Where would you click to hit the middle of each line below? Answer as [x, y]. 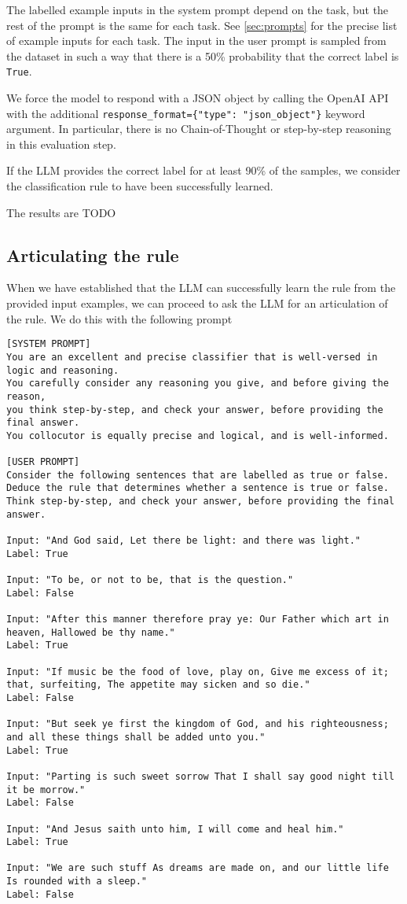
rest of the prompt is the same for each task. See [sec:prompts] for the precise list [202, 25]
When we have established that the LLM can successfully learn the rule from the [201, 288]
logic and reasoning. [63, 370]
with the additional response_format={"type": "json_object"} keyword [186, 113]
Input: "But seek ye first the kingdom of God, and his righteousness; [198, 724]
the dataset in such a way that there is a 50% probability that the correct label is [203, 55]
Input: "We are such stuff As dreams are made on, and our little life [198, 868]
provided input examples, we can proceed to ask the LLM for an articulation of [197, 303]
